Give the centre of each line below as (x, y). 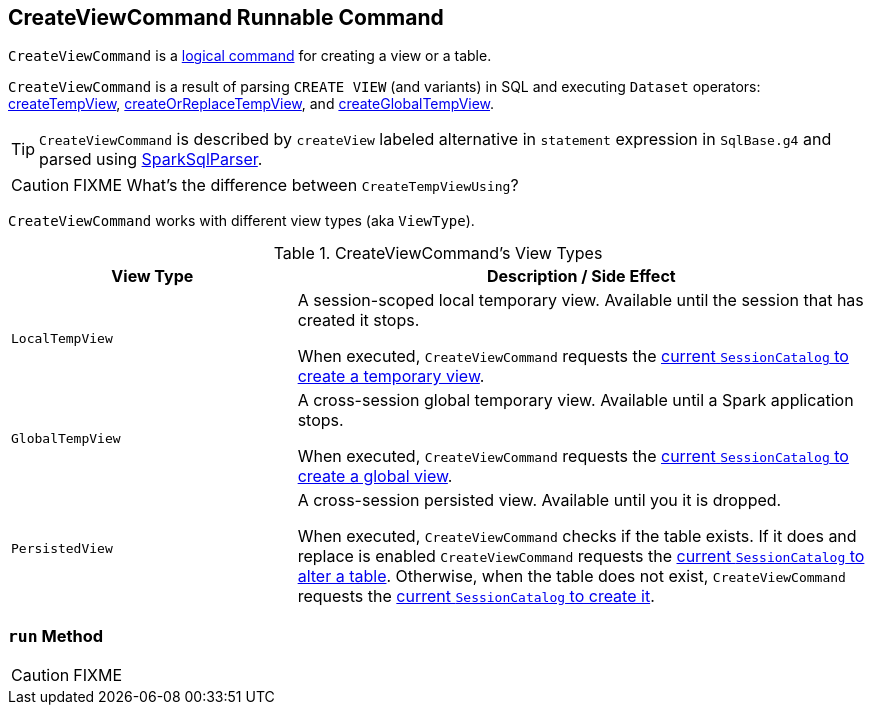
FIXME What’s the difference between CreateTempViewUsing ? (296, 185)
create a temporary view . (391, 376)
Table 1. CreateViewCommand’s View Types (438, 253)
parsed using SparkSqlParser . (151, 159)
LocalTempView (62, 338)
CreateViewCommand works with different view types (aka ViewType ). (241, 221)
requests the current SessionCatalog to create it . (476, 596)
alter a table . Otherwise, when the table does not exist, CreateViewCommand (571, 576)
